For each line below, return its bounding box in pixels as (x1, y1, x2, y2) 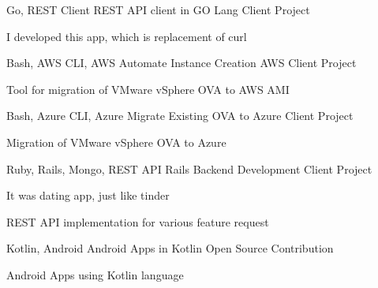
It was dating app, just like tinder (6, 187, 170, 204)
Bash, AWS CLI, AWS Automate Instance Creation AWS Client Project (6, 54, 357, 71)
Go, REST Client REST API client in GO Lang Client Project (6, 2, 310, 17)
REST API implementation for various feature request (6, 213, 269, 230)
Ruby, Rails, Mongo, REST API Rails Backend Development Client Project (6, 160, 372, 177)
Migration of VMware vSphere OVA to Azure (6, 133, 226, 150)
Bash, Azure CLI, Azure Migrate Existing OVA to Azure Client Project (6, 107, 354, 124)
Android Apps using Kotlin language (6, 266, 184, 282)
